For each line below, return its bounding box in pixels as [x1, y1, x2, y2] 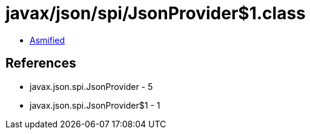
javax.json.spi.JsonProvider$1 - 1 [30, 100, 160, 110]
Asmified [30, 34, 65, 45]
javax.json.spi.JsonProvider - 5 [30, 81, 153, 92]
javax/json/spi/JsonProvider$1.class [5, 3, 306, 24]
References [5, 56, 76, 71]
